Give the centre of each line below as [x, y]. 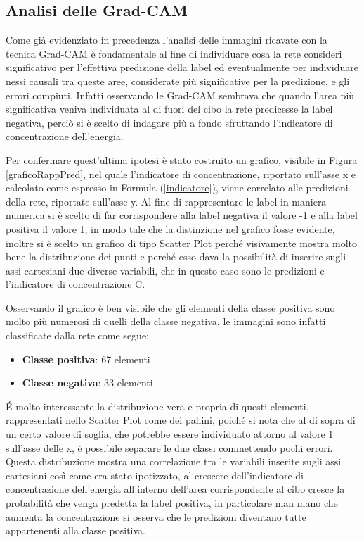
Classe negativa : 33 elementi [87, 383]
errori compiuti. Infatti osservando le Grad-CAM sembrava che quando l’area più [180, 95]
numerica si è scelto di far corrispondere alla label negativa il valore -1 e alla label [182, 215]
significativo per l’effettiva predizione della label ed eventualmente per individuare [182, 67]
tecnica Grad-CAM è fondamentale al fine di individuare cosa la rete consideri [174, 53]
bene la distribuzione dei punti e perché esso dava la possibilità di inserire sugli [176, 257]
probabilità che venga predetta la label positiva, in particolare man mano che [172, 503]
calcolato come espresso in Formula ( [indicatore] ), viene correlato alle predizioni [177, 188]
